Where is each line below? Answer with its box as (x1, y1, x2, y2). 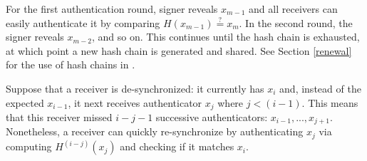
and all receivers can (249, 1, 338, 16)
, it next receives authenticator (68, 95, 202, 110)
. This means (301, 95, 358, 110)
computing (6, 139, 52, 154)
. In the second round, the (239, 15, 353, 30)
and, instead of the (279, 80, 361, 95)
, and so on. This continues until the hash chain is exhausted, (91, 29, 360, 44)
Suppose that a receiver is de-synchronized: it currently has (6, 80, 264, 95)
